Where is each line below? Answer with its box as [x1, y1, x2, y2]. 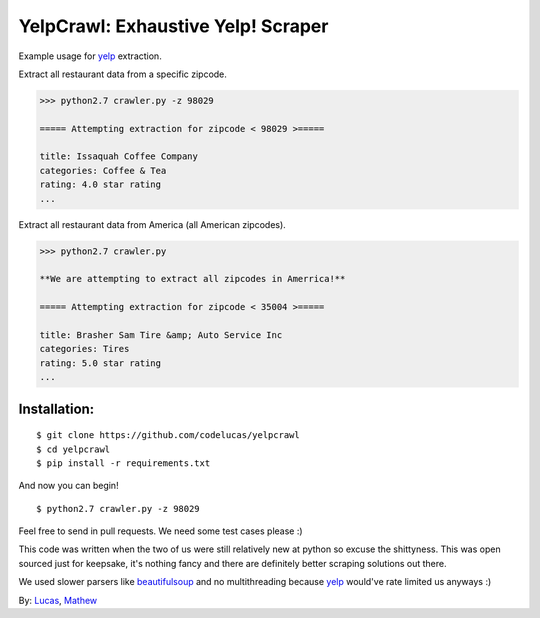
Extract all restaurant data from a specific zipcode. [18, 68, 227, 80]
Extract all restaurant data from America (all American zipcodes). [18, 218, 287, 230]
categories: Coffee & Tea [39, 165, 167, 176]
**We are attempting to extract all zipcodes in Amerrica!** [39, 273, 346, 285]
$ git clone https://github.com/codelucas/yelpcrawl [36, 430, 300, 441]
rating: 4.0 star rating [39, 179, 162, 190]
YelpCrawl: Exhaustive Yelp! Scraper [18, 15, 329, 37]
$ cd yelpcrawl [36, 443, 111, 455]
